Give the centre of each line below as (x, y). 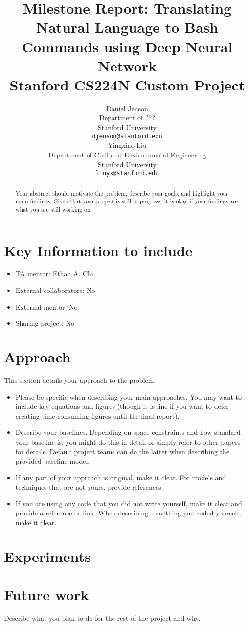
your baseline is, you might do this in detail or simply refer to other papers (128, 441)
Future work (46, 594)
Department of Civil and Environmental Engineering (127, 154)
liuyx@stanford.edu (127, 173)
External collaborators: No (55, 290)
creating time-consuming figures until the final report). (97, 415)
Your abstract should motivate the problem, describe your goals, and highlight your (122, 193)
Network (127, 65)
